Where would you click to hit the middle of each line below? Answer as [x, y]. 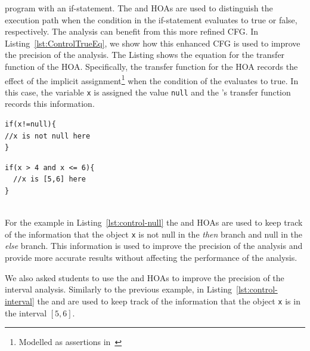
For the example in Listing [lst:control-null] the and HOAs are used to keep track [154, 222]
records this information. [50, 104]
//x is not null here [48, 136]
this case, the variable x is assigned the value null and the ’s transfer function [148, 92]
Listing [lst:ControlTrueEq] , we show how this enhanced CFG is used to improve [153, 43]
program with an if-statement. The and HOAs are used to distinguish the [139, 8]
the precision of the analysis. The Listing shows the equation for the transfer [145, 55]
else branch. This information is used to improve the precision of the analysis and [154, 246]
